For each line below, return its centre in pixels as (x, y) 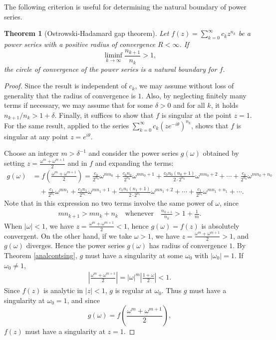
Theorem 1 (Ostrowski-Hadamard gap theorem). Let (87, 33)
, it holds (225, 105)
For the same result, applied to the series (67, 125)
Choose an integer (31, 153)
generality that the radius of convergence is (70, 95)
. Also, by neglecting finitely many (194, 95)
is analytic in (63, 290)
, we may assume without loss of (184, 86)
